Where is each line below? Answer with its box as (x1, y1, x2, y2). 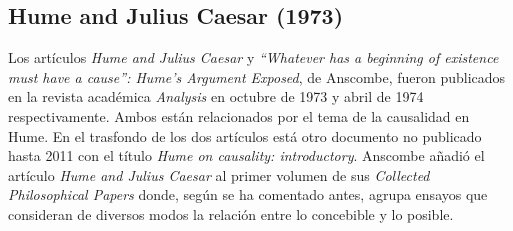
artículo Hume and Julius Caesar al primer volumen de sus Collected (8, 164, 430, 185)
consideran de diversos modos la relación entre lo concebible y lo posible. (8, 203, 454, 224)
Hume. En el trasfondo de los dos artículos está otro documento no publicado (8, 125, 482, 146)
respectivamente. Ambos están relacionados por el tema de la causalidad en (8, 105, 470, 126)
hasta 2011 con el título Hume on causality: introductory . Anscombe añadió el (8, 145, 485, 166)
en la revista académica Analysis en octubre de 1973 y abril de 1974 (8, 86, 424, 107)
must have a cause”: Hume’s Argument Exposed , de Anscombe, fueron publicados (8, 66, 506, 87)
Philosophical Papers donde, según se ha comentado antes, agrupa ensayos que (8, 184, 488, 205)
